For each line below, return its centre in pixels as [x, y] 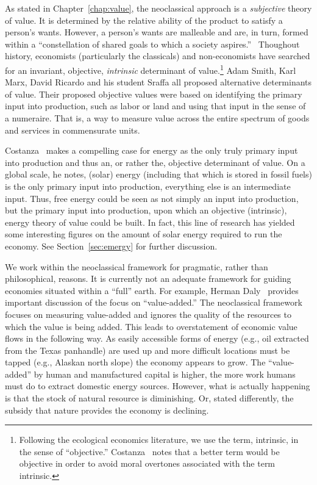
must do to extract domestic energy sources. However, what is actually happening [158, 386]
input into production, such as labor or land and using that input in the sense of [155, 106]
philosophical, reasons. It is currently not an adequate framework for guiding [148, 278]
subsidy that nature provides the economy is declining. [107, 410]
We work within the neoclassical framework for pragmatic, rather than [137, 266]
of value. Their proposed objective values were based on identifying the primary [154, 94]
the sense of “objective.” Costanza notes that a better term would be [149, 451]
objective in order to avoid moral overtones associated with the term [147, 463]
